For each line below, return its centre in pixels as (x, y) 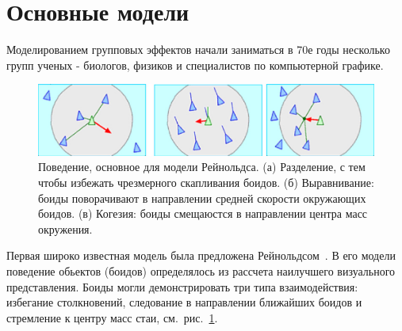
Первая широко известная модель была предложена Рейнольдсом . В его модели (201, 255)
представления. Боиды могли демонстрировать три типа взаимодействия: (182, 286)
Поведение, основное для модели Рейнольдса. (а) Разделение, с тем (202, 167)
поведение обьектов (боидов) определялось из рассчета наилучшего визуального (201, 271)
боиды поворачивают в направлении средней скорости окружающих (202, 198)
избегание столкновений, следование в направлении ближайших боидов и (184, 302)
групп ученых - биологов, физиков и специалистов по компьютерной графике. (195, 65)
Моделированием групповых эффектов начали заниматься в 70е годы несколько (198, 49)
